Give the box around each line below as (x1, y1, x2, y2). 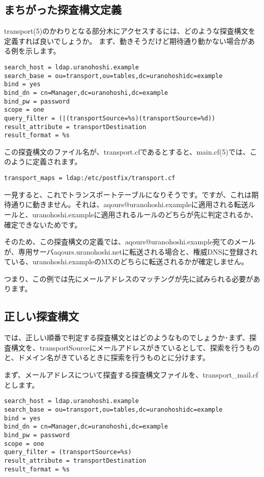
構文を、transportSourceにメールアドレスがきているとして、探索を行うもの (11, 342, 260, 353)
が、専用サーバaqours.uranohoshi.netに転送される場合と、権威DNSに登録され (4, 246, 258, 257)
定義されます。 (32, 156, 82, 167)
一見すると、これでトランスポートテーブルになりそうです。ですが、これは (4, 189, 252, 199)
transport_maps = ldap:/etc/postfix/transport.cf (4, 174, 175, 182)
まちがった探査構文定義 (4, 2, 122, 17)
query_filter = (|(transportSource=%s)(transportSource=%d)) (4, 114, 216, 122)
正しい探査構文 (4, 308, 79, 324)
